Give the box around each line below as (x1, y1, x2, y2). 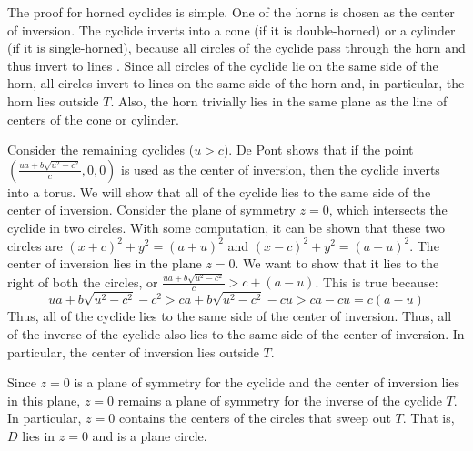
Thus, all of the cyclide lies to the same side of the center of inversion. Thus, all (7, 306, 452, 326)
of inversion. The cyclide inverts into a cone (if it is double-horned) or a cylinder (7, 20, 456, 39)
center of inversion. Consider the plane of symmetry (7, 200, 296, 219)
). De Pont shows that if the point (223, 140, 414, 159)
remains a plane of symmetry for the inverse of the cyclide (117, 390, 442, 409)
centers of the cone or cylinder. (7, 109, 179, 128)
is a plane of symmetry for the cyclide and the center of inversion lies (74, 373, 459, 392)
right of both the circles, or (7, 272, 158, 291)
